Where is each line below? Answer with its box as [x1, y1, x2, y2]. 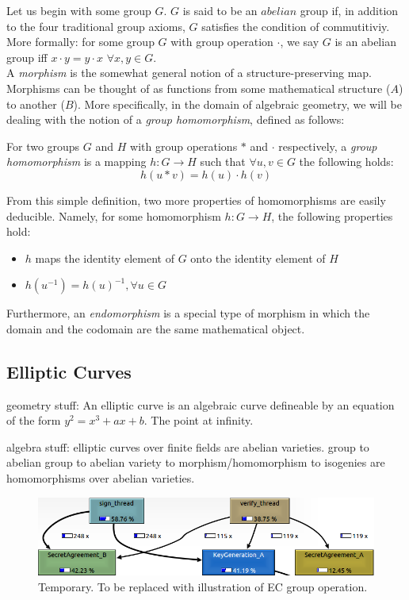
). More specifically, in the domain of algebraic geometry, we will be [73, 95, 402, 112]
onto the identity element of [190, 249, 326, 266]
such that [200, 153, 246, 170]
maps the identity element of [35, 249, 174, 266]
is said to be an [182, 2, 258, 18]
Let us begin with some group [6, 2, 151, 18]
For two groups [6, 137, 80, 154]
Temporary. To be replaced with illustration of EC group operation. [38, 578, 368, 594]
